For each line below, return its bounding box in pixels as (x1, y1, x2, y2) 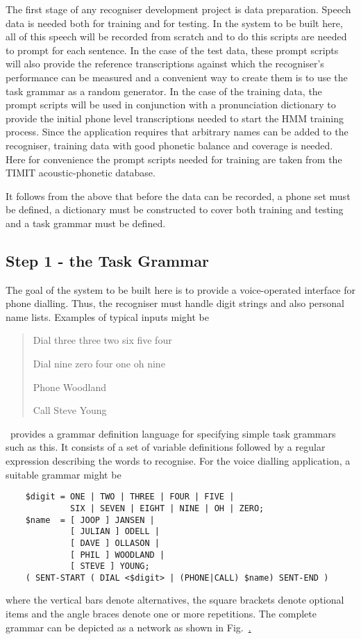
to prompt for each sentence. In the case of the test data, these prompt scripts (6, 42, 339, 57)
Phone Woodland (33, 379, 107, 394)
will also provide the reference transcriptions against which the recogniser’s (6, 56, 324, 71)
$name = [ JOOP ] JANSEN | (25, 515, 155, 525)
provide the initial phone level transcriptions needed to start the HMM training (6, 110, 344, 125)
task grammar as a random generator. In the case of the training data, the (6, 83, 322, 98)
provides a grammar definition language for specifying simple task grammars (10, 426, 336, 440)
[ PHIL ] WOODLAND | (70, 549, 165, 560)
